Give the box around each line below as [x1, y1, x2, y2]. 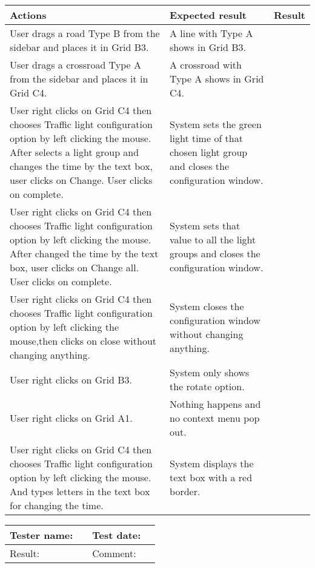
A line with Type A [170, 26, 253, 40]
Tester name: [10, 528, 73, 542]
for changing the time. [10, 498, 104, 512]
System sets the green [170, 117, 262, 131]
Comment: [92, 546, 136, 560]
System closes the [170, 299, 244, 313]
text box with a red [170, 470, 253, 484]
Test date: [92, 528, 141, 542]
